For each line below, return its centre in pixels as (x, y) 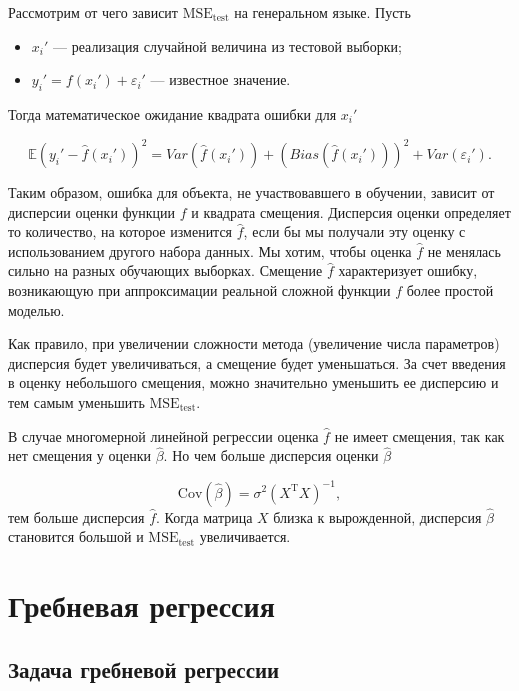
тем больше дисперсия (76, 516)
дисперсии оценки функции (92, 211)
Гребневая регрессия (141, 605)
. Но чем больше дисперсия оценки (271, 455)
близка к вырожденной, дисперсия (377, 516)
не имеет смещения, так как (419, 435)
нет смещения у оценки (80, 455)
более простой (450, 290)
